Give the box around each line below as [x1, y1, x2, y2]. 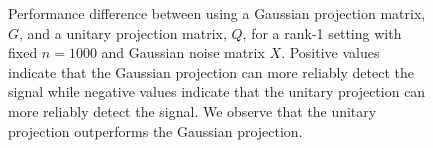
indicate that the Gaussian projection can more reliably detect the [8, 61, 414, 82]
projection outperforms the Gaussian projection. [8, 120, 303, 141]
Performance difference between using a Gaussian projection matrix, [8, 3, 426, 23]
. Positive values [281, 42, 380, 63]
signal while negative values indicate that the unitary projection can [8, 81, 426, 102]
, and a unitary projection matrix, [19, 22, 227, 43]
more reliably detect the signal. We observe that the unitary [8, 100, 377, 121]
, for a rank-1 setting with [242, 22, 402, 43]
